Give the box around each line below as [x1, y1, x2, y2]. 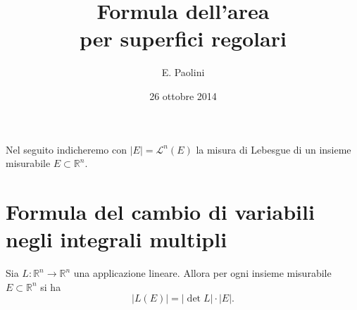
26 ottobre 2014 [149, 88, 217, 103]
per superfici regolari [80, 24, 287, 53]
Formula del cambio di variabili [6, 197, 315, 225]
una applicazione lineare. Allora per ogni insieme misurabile [73, 266, 332, 280]
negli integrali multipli [6, 225, 227, 254]
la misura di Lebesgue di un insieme [196, 142, 351, 156]
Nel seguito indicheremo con [6, 142, 127, 156]
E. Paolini [161, 65, 205, 80]
